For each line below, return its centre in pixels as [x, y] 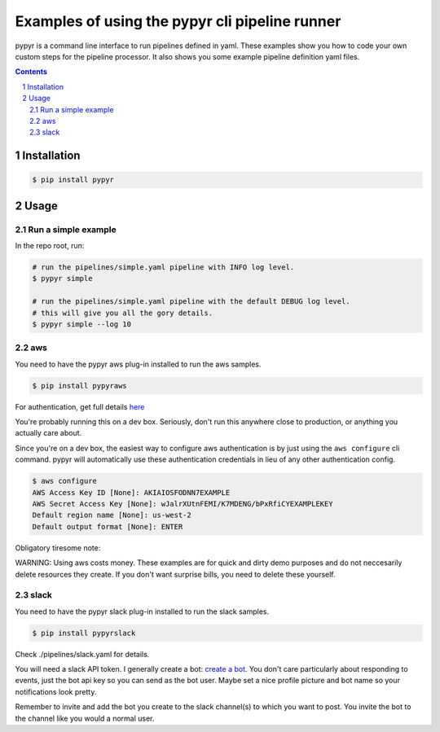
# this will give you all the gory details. [123, 313]
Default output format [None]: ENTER [108, 526]
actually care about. [48, 433]
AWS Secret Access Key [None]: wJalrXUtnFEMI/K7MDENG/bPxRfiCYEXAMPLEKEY [183, 504]
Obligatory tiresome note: [58, 548]
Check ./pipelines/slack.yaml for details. [82, 654]
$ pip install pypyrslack [84, 633]
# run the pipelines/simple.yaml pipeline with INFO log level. [163, 267]
